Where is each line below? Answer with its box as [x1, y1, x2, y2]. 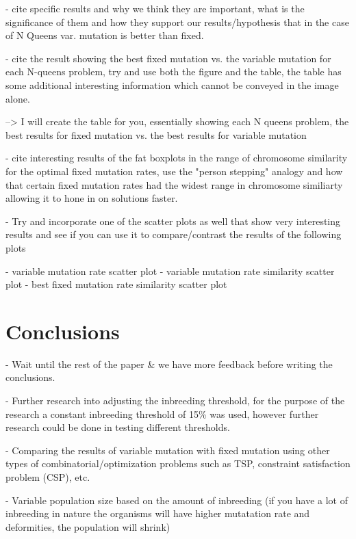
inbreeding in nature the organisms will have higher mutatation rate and [5, 506, 310, 521]
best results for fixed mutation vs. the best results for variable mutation [5, 127, 307, 142]
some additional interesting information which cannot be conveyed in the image [5, 77, 339, 92]
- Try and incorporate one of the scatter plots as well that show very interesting [5, 213, 341, 228]
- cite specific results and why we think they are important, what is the [5, 1, 305, 15]
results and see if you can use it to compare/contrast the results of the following [5, 227, 342, 241]
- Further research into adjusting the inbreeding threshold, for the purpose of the [5, 393, 345, 407]
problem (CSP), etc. [5, 469, 90, 484]
